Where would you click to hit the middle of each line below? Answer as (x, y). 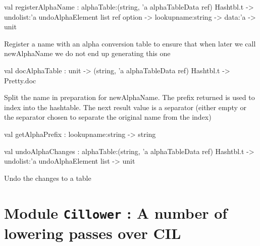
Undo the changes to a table (48, 178)
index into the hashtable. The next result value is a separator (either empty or (125, 107)
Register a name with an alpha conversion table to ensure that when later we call (130, 43)
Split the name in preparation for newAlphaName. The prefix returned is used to (129, 97)
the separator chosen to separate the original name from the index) (108, 117)
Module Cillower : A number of (116, 212)
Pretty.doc (20, 80)
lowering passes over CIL (93, 233)
